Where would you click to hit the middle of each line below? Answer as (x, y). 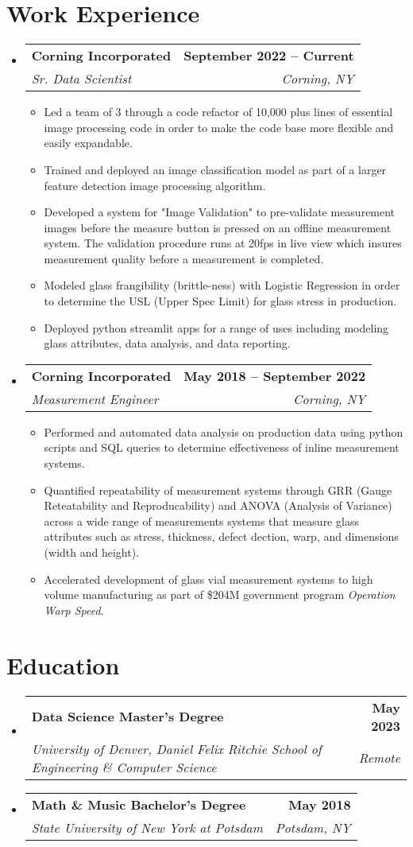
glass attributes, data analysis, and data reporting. (167, 343)
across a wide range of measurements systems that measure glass (201, 521)
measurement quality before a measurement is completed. (184, 258)
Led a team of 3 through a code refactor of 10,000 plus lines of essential (218, 112)
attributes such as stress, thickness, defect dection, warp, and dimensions (221, 536)
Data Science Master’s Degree (127, 716)
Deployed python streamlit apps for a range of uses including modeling (216, 327)
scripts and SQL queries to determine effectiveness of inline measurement (222, 447)
